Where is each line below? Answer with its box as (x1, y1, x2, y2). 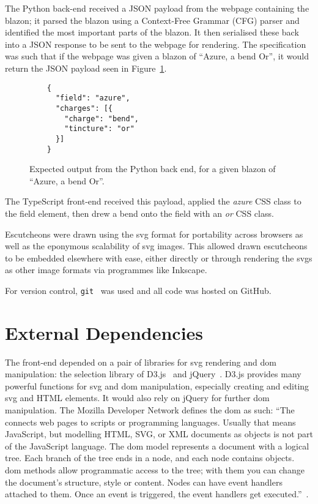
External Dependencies (5, 320, 204, 345)
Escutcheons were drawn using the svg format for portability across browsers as (5, 227, 303, 240)
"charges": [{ (55, 103, 113, 113)
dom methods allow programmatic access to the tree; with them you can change (5, 464, 305, 476)
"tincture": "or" (64, 124, 135, 134)
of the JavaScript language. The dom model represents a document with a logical (5, 439, 309, 452)
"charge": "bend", (64, 114, 139, 123)
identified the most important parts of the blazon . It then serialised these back (5, 26, 299, 39)
